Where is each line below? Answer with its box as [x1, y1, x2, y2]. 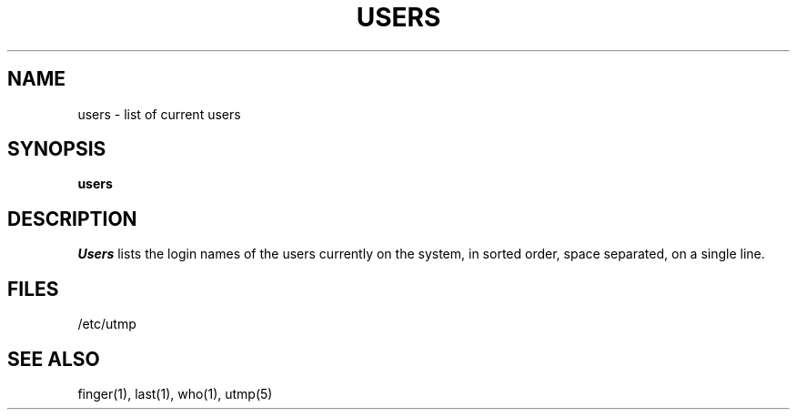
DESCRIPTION [7, 207, 137, 230]
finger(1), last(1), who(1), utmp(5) [77, 385, 273, 402]
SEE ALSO [7, 347, 100, 371]
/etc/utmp [77, 316, 136, 332]
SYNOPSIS [7, 137, 106, 161]
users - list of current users [77, 106, 241, 122]
